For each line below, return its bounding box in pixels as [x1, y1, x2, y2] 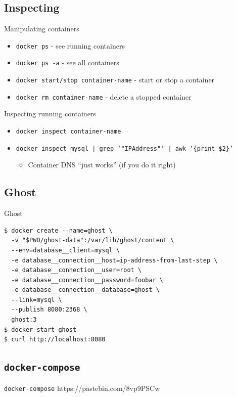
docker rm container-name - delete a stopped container [16, 91, 192, 102]
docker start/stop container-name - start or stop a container [16, 74, 215, 85]
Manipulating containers [4, 23, 79, 34]
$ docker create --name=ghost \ [4, 227, 113, 234]
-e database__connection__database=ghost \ [11, 286, 160, 294]
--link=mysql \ [11, 296, 62, 303]
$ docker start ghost [4, 326, 77, 333]
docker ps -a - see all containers [16, 57, 119, 68]
